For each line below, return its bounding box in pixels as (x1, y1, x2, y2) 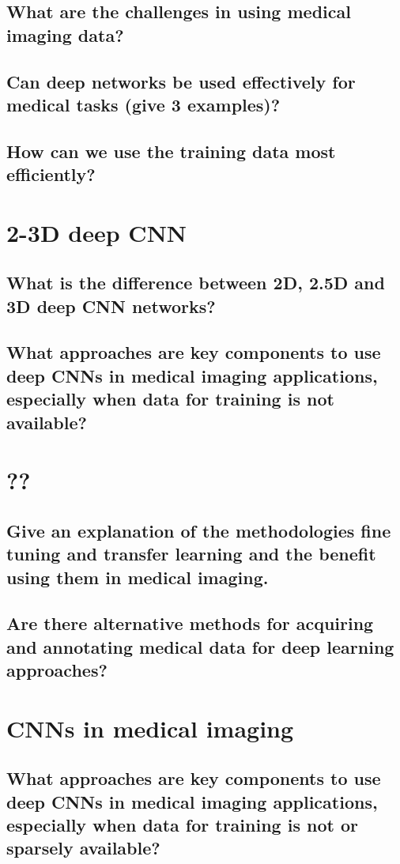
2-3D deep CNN (6, 216, 187, 248)
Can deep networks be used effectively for (6, 69, 356, 93)
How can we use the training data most (6, 138, 336, 163)
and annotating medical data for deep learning (6, 634, 394, 658)
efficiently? (6, 162, 96, 187)
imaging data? (6, 22, 124, 47)
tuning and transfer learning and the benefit (6, 541, 376, 566)
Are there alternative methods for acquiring (6, 611, 374, 636)
